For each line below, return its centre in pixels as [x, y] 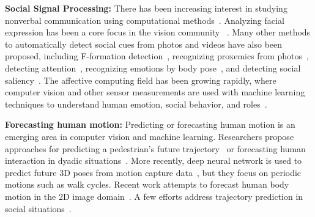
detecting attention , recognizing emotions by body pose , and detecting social [153, 68]
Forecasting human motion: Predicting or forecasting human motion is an [150, 124]
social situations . [38, 208]
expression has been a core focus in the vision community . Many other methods [158, 32]
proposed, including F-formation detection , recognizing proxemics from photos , [157, 56]
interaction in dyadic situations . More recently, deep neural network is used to [154, 160]
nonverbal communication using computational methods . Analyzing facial [145, 20]
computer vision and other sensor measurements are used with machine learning [155, 92]
